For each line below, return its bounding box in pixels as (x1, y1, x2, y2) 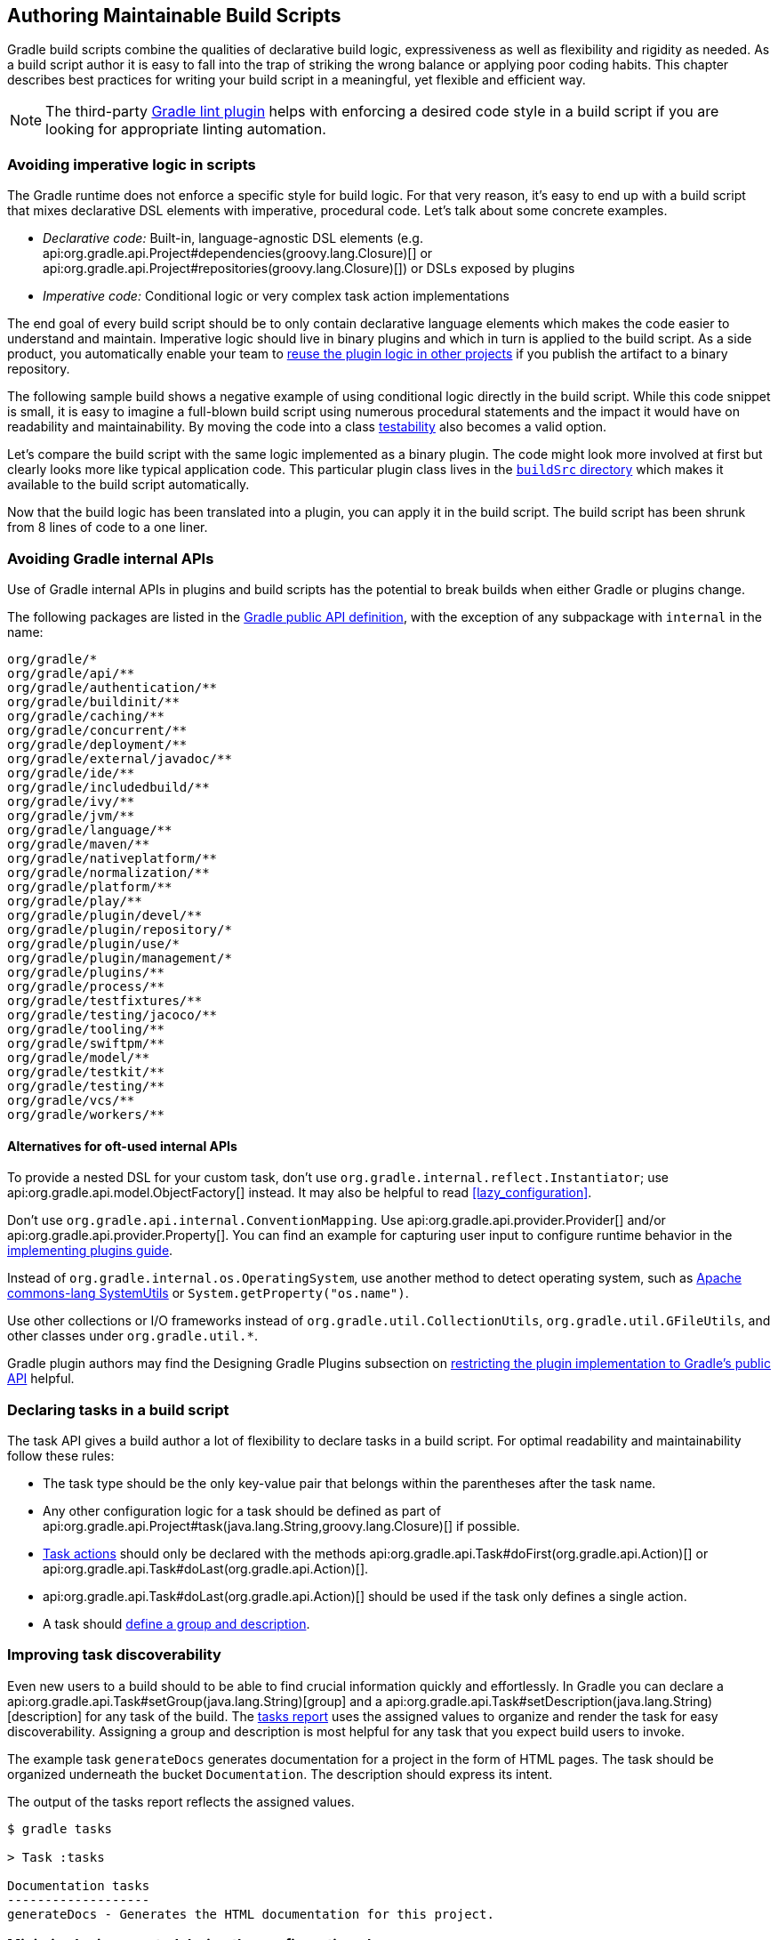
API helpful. (7, 1371, 75, 1387)
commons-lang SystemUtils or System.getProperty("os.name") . (7, 1285, 409, 1301)
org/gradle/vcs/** (7, 1092, 135, 1107)
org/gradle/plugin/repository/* (7, 922, 232, 937)
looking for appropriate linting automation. (45, 120, 326, 139)
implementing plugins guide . (7, 1243, 173, 1259)
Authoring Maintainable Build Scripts (7, 4, 341, 27)
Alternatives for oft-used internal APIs (7, 1138, 237, 1154)
